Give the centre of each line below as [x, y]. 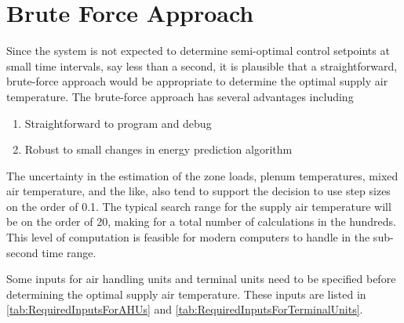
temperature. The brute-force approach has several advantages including [180, 96]
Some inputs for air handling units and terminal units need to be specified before [201, 279]
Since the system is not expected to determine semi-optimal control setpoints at [198, 51]
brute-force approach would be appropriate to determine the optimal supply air [197, 81]
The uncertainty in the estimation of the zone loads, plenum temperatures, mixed [202, 175]
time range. [69, 252]
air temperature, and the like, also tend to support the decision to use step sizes [198, 191]
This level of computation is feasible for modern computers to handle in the [188, 237]
